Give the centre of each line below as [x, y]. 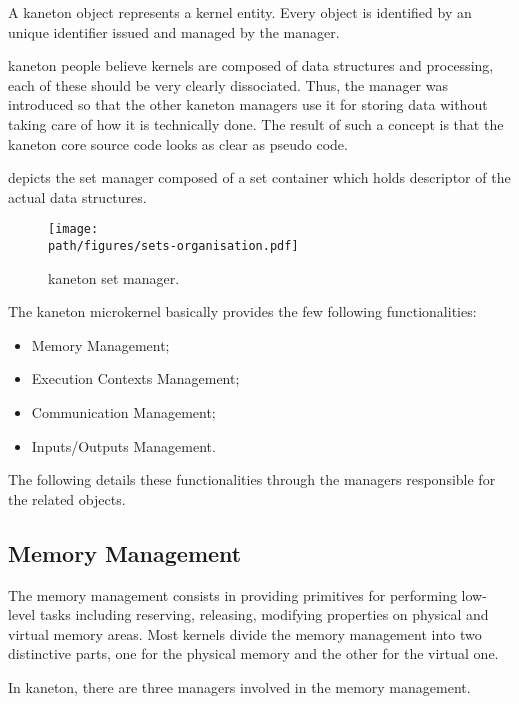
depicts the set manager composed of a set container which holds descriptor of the [259, 177]
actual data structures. [77, 196]
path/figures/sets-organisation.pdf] [173, 246]
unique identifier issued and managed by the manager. [174, 31]
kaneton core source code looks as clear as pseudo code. [178, 143]
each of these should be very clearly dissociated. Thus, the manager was [228, 84]
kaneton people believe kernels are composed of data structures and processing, [251, 65]
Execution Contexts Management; [135, 378]
